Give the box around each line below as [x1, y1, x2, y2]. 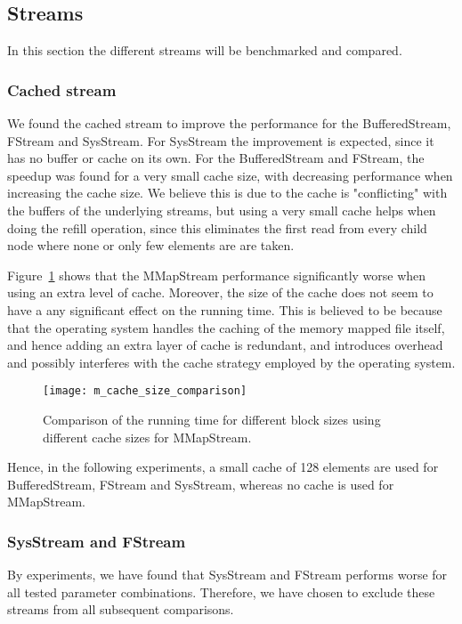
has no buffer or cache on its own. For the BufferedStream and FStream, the [7, 149, 425, 167]
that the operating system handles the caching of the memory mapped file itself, [7, 318, 445, 336]
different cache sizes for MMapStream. [43, 427, 252, 446]
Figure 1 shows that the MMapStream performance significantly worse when [7, 265, 426, 284]
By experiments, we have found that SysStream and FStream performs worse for [7, 565, 448, 584]
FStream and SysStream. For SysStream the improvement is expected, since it [7, 131, 434, 150]
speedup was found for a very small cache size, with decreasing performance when [7, 166, 453, 184]
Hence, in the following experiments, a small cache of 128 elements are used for [7, 458, 439, 476]
